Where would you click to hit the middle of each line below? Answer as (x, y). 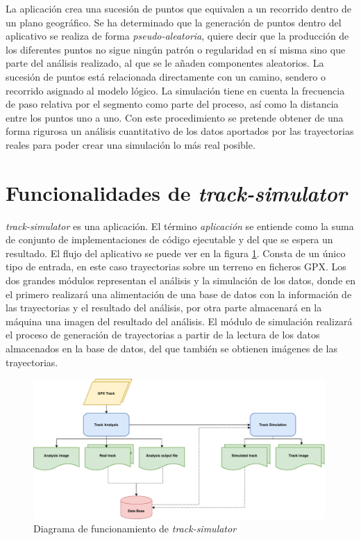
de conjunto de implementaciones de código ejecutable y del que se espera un (169, 239)
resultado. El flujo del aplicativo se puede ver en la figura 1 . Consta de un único (176, 253)
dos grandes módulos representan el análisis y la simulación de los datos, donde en (181, 280)
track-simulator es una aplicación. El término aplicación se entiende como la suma (180, 226)
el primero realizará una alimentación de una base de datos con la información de (179, 294)
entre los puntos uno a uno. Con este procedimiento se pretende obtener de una (175, 117)
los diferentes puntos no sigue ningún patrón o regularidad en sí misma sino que (176, 49)
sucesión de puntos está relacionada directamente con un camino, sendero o (166, 76)
